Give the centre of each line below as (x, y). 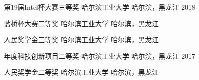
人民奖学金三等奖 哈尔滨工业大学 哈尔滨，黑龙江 (81, 40)
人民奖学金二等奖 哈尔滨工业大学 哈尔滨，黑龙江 (81, 72)
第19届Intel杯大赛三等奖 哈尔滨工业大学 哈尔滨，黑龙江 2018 (100, 7)
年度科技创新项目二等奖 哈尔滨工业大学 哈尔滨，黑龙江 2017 (100, 56)
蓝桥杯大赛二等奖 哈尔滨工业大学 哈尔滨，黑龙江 (81, 23)
